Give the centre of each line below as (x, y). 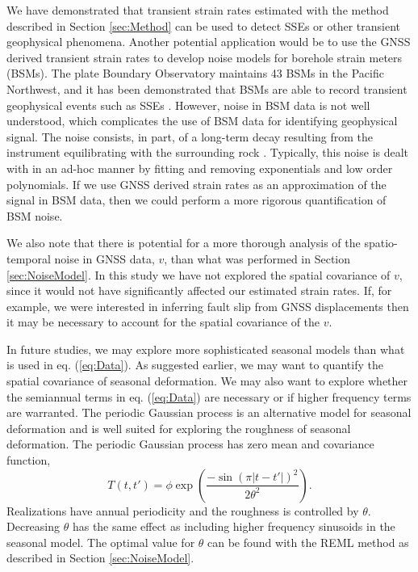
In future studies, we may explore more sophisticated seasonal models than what (206, 349)
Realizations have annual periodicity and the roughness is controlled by (183, 510)
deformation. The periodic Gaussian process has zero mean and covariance (190, 444)
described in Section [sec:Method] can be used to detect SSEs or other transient (204, 25)
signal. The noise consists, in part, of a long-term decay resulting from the (190, 136)
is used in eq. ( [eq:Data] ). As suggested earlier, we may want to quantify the (195, 365)
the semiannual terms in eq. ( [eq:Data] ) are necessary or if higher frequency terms (209, 396)
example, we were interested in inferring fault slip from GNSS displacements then (208, 306)
